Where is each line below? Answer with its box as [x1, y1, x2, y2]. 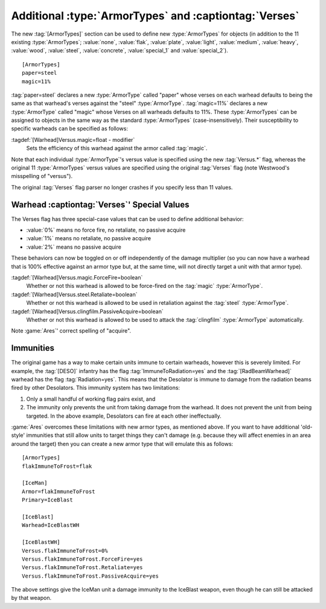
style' [11, 432, 25, 439]
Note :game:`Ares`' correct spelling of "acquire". [11, 327, 132, 334]
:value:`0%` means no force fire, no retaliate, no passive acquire [26, 226, 186, 234]
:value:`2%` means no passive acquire [26, 243, 122, 250]
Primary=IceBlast [22, 497, 73, 503]
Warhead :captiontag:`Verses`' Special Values [11, 199, 190, 209]
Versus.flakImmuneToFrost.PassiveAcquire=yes [22, 572, 159, 579]
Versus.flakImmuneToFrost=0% [22, 547, 108, 554]
